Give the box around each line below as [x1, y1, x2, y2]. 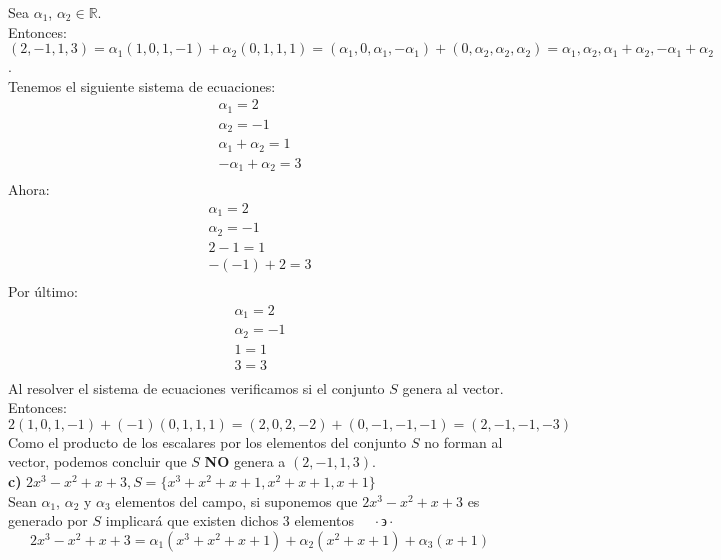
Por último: [8, 281, 78, 301]
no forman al [424, 431, 503, 452]
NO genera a [204, 451, 286, 472]
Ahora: [8, 179, 50, 200]
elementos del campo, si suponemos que [115, 490, 358, 511]
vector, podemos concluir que [8, 451, 187, 472]
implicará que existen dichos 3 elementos [105, 510, 355, 531]
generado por [8, 510, 88, 531]
